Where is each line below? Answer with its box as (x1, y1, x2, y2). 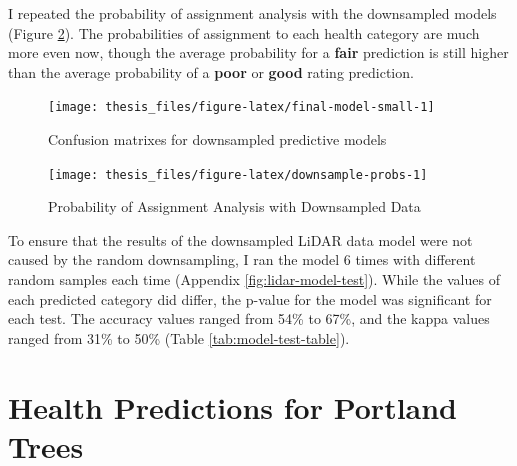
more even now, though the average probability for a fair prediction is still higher (8, 42, 509, 63)
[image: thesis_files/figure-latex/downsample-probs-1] (48, 167, 428, 182)
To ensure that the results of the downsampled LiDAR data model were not (8, 229, 473, 250)
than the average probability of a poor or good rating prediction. (8, 61, 414, 82)
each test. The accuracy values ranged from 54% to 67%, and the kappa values (8, 308, 490, 329)
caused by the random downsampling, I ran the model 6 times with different (8, 249, 476, 270)
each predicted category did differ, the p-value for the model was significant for (8, 288, 492, 309)
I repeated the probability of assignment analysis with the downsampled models (8, 3, 497, 23)
